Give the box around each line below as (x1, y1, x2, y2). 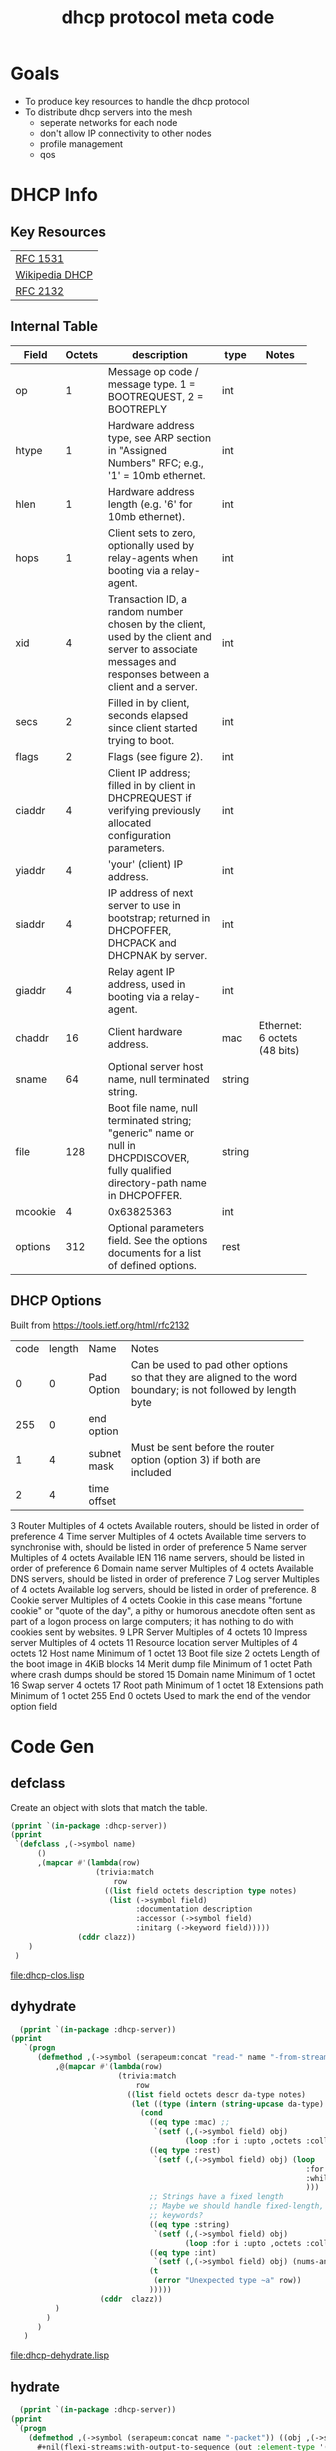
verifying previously (108, 803, 202, 817)
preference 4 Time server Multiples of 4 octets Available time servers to (10, 1530, 307, 1542)
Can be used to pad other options (130, 1357, 288, 1371)
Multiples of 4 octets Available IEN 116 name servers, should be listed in (10, 1551, 305, 1563)
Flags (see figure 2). (108, 749, 203, 763)
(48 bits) (258, 1043, 300, 1057)
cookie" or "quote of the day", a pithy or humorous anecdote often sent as (10, 1604, 316, 1616)
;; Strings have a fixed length (148, 2192, 284, 2202)
